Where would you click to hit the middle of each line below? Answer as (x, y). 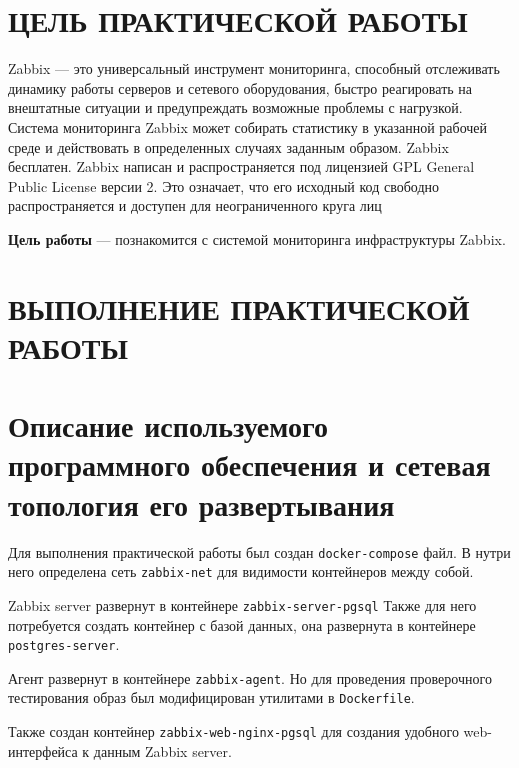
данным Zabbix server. (162, 750)
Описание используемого (168, 425)
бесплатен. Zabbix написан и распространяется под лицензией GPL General (241, 166)
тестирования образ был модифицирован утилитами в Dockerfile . (211, 697)
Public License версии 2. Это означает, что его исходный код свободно (224, 185)
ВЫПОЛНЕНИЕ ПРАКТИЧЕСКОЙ (239, 307)
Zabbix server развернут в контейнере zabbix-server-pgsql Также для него (242, 604)
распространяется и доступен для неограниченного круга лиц (195, 205)
